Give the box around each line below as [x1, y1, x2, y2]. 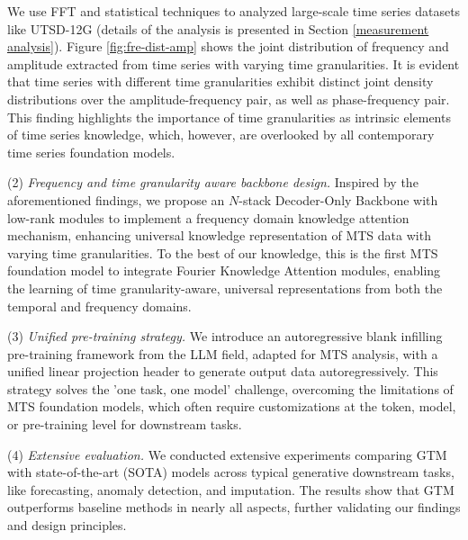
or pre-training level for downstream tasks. [7, 415, 242, 434]
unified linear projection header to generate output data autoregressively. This [7, 362, 438, 381]
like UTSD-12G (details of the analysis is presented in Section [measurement [7, 19, 429, 38]
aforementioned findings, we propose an [7, 190, 225, 209]
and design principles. [7, 516, 127, 535]
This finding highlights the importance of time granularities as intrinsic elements [7, 107, 451, 126]
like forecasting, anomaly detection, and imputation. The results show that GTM [7, 480, 454, 499]
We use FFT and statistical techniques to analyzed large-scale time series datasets [7, 2, 461, 20]
